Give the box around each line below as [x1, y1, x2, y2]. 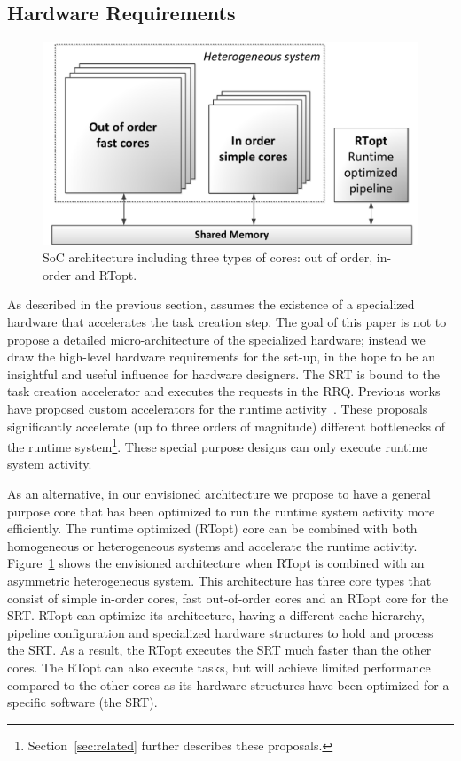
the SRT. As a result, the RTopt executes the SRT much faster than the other [7, 641, 432, 659]
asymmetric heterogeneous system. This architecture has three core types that [7, 571, 432, 589]
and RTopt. [74, 265, 137, 283]
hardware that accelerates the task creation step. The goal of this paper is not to [7, 312, 447, 330]
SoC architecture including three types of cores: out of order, [43, 248, 373, 267]
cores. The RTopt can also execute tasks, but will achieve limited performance [7, 657, 431, 676]
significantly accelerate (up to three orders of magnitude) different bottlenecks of [7, 416, 445, 435]
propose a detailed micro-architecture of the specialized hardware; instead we [7, 330, 426, 348]
